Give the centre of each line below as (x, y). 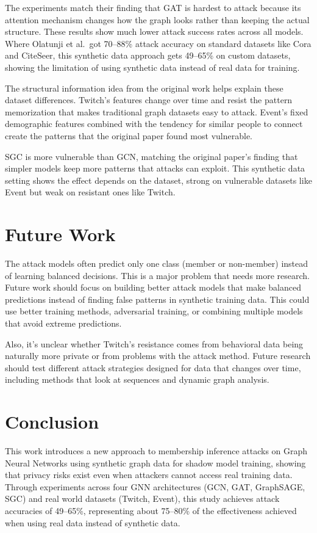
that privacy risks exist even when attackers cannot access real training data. (149, 475)
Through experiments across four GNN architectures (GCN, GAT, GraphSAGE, (155, 486)
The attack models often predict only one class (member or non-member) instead (157, 263)
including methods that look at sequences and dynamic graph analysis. (137, 379)
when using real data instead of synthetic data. (93, 522)
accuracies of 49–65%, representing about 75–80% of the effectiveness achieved (151, 511)
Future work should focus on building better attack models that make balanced (153, 287)
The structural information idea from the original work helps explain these (144, 88)
